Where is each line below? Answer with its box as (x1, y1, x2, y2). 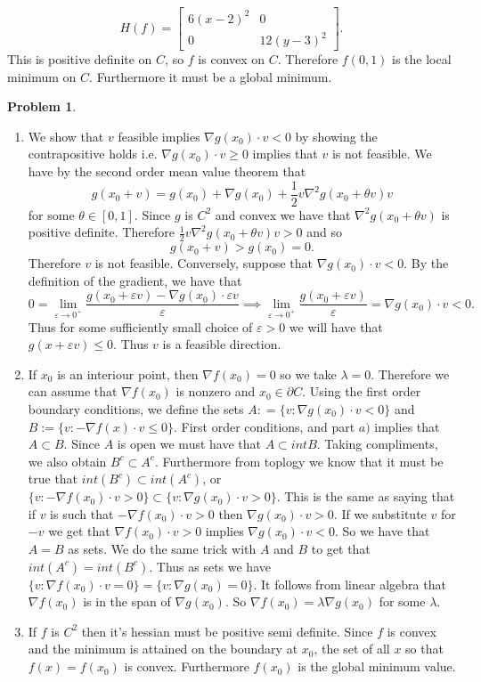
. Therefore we (371, 364, 450, 383)
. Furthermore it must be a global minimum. (89, 67, 332, 85)
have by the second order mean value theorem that (28, 162, 306, 181)
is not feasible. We (331, 144, 432, 163)
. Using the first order (302, 382, 421, 401)
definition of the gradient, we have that (28, 271, 242, 289)
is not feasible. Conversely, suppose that (94, 254, 313, 272)
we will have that (289, 317, 383, 336)
